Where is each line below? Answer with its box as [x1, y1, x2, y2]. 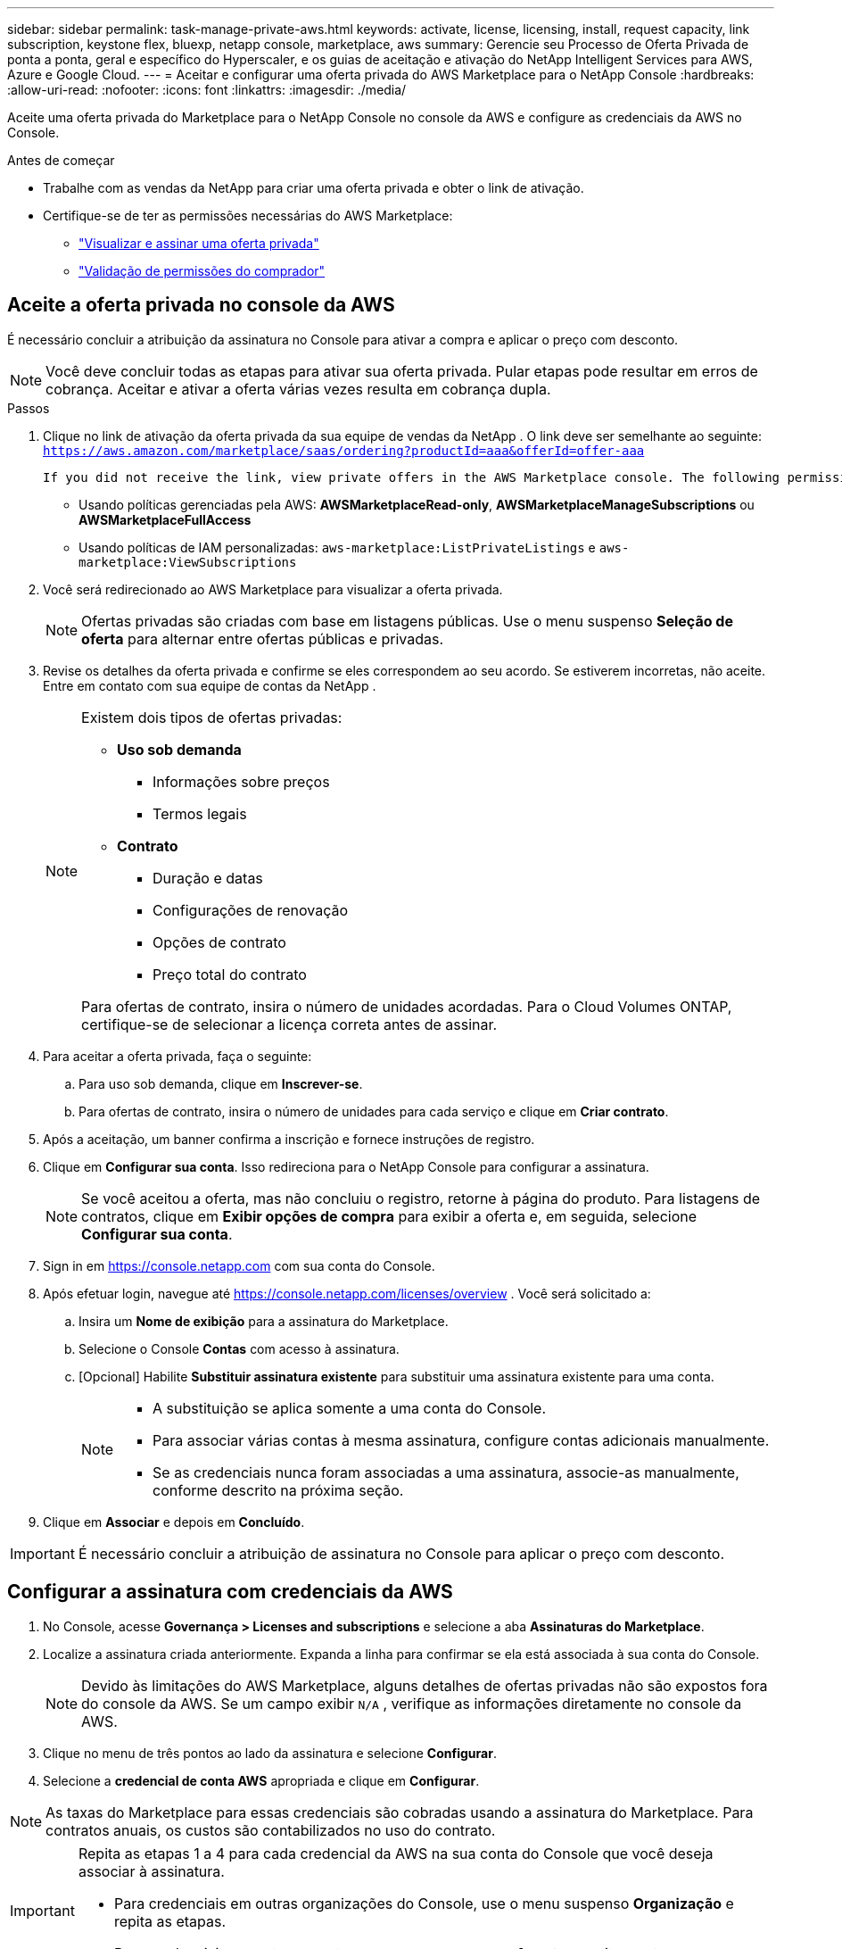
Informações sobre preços [153, 772, 330, 791]
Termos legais [153, 804, 247, 823]
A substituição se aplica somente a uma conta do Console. [153, 1398, 547, 1417]
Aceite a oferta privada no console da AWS [7, 294, 395, 317]
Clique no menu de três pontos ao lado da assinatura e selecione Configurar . [43, 1745, 497, 1761]
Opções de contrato [153, 933, 286, 951]
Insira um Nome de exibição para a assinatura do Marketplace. [78, 1313, 449, 1329]
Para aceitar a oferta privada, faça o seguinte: [43, 1048, 312, 1064]
